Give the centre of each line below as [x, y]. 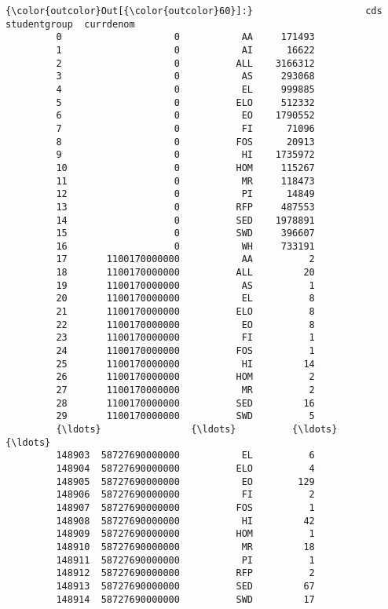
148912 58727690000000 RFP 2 [185, 573]
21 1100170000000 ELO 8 [185, 312]
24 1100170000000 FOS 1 [185, 351]
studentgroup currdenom [70, 24]
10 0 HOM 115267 [185, 168]
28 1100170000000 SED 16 [185, 403]
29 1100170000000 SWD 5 [185, 416]
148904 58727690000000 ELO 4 [185, 468]
